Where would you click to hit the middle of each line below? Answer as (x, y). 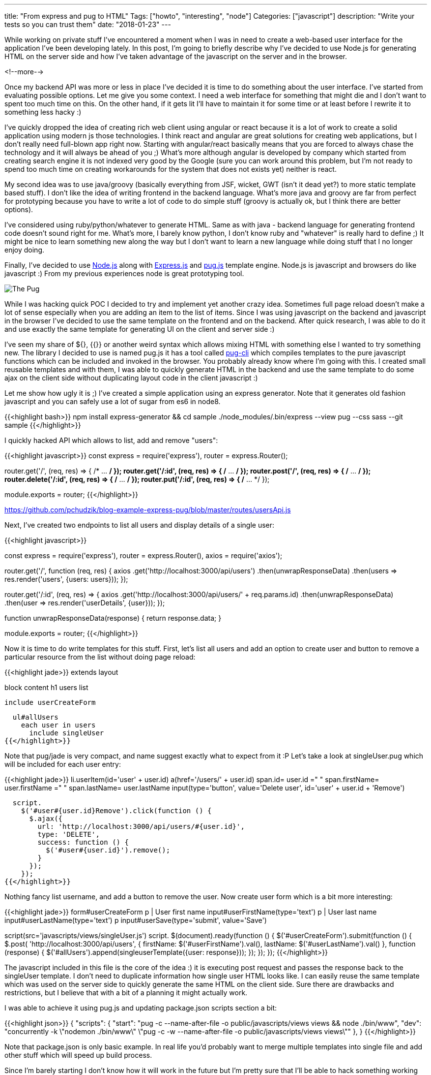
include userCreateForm (50, 702)
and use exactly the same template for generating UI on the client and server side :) (140, 329)
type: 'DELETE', (69, 834)
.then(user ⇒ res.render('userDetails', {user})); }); (85, 603)
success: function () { (83, 842)
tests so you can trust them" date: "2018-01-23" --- (88, 24)
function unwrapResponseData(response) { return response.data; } (113, 618)
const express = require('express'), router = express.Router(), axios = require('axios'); (144, 555)
